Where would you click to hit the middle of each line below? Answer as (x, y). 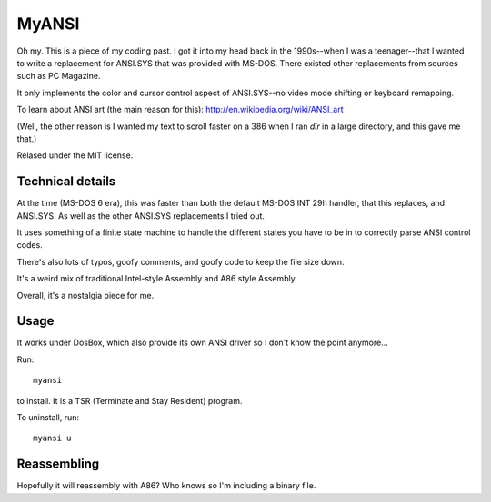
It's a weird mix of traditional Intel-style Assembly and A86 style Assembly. (157, 279)
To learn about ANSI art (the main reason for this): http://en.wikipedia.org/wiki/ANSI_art (180, 110)
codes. (30, 245)
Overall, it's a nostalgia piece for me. (85, 295)
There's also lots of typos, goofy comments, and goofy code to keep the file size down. (180, 261)
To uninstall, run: (48, 417)
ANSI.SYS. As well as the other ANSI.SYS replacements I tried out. (141, 216)
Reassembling (58, 464)
